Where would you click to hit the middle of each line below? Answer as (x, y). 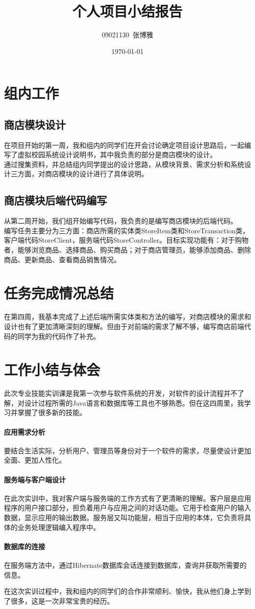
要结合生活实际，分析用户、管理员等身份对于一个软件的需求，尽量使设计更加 (127, 450)
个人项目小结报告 (127, 11)
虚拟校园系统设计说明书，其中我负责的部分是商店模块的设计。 (117, 154)
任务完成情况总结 (59, 293)
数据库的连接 (25, 546)
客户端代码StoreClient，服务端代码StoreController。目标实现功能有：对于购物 (126, 240)
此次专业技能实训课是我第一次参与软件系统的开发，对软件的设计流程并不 (121, 393)
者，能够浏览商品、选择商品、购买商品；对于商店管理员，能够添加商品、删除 (127, 250)
